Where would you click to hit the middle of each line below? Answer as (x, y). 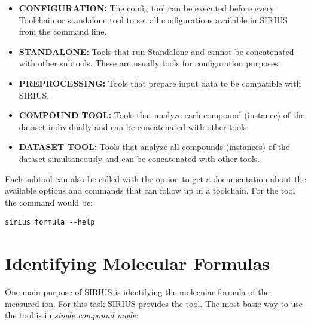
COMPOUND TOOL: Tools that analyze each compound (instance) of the (162, 115)
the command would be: (49, 202)
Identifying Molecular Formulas (137, 263)
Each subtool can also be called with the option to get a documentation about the (155, 178)
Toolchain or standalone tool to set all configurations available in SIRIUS (153, 19)
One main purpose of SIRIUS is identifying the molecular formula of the (137, 292)
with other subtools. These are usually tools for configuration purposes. (150, 63)
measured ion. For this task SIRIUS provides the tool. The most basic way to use (154, 303)
